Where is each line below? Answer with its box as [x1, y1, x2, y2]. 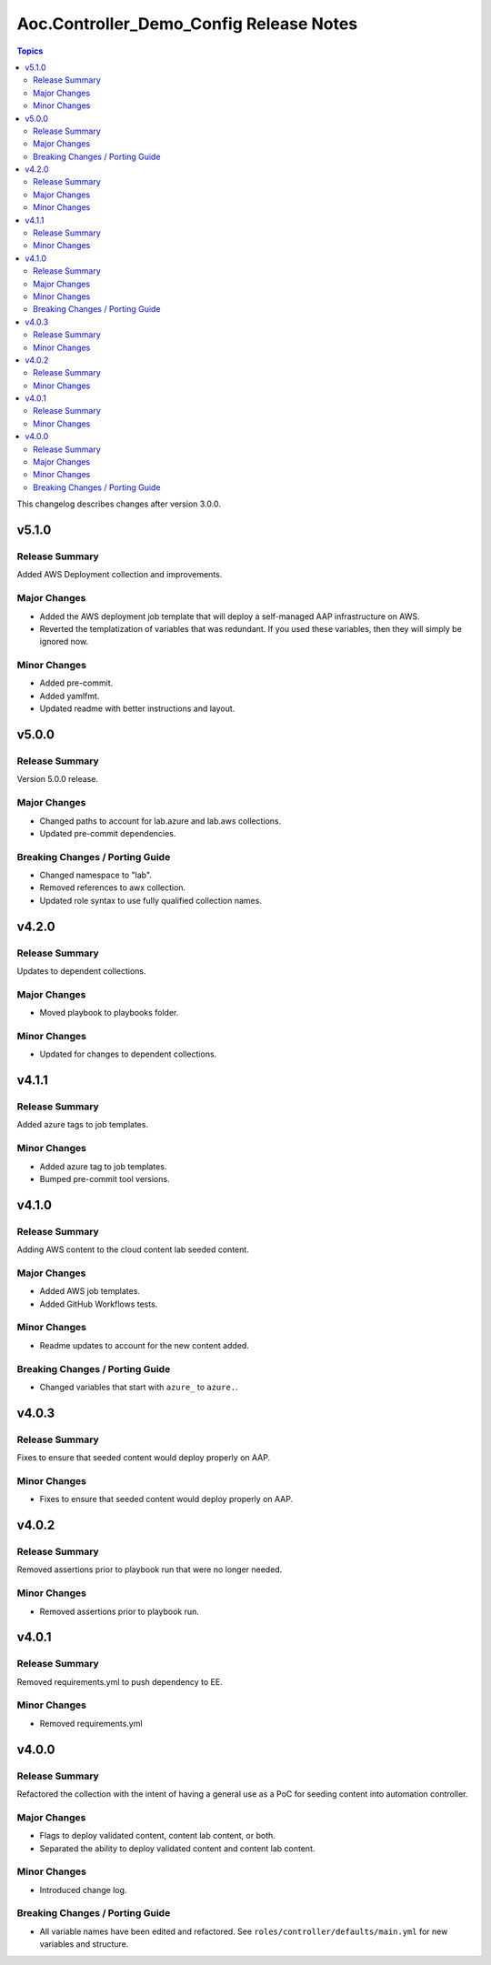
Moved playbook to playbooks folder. [39, 1008, 179, 1018]
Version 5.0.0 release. [16, 774, 99, 785]
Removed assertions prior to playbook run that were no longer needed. [16, 1564, 283, 1575]
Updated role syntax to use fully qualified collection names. [39, 895, 263, 906]
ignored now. [39, 637, 89, 647]
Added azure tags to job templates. [16, 1119, 149, 1130]
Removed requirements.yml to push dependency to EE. [16, 1676, 223, 1687]
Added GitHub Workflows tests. [39, 1298, 158, 1309]
